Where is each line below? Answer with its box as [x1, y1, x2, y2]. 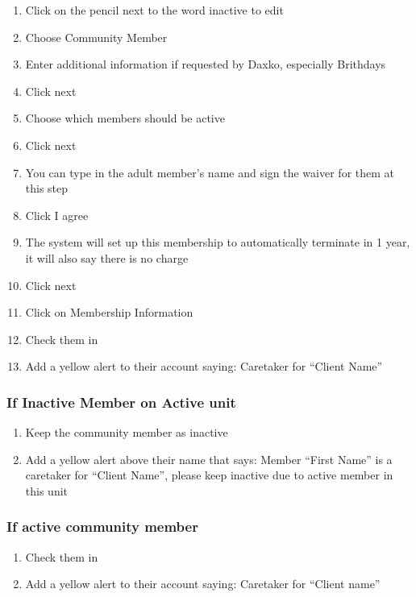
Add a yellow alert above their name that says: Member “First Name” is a [25, 450, 393, 467]
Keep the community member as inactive [25, 424, 228, 441]
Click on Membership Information [25, 304, 193, 321]
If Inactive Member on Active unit [6, 392, 236, 412]
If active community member [6, 516, 198, 537]
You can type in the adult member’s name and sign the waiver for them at [25, 164, 394, 180]
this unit [25, 482, 69, 499]
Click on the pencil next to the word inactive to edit [25, 2, 284, 18]
